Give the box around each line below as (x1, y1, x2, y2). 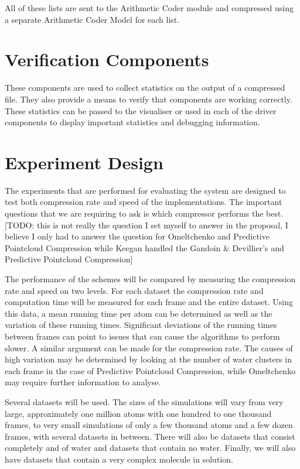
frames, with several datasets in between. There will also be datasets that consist (5, 430, 295, 442)
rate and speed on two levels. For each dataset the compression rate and (5, 284, 264, 296)
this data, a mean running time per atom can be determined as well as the (5, 307, 272, 319)
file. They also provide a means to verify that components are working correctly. (5, 93, 292, 105)
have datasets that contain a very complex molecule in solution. (5, 453, 233, 465)
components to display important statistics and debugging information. (5, 116, 260, 128)
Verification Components (5, 47, 209, 71)
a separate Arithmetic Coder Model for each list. (5, 13, 180, 25)
